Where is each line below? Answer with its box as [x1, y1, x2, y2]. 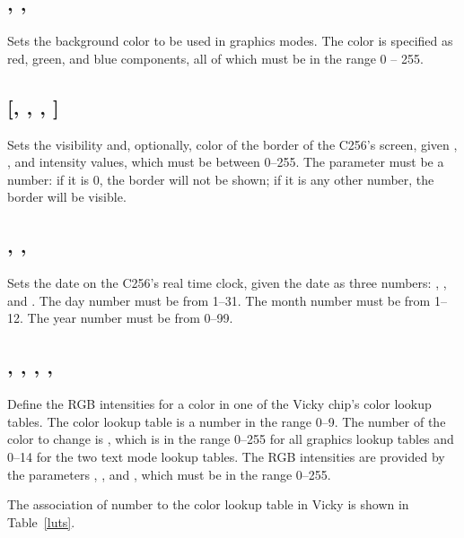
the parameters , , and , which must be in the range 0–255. [7, 464, 331, 483]
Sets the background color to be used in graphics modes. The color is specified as [7, 31, 453, 50]
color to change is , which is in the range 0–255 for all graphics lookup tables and [7, 430, 454, 448]
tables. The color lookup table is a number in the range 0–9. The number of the [7, 412, 446, 430]
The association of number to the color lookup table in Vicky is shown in [7, 495, 409, 514]
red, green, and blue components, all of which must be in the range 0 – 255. [7, 48, 424, 67]
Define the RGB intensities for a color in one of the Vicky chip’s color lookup [7, 395, 432, 413]
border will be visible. [7, 187, 127, 206]
